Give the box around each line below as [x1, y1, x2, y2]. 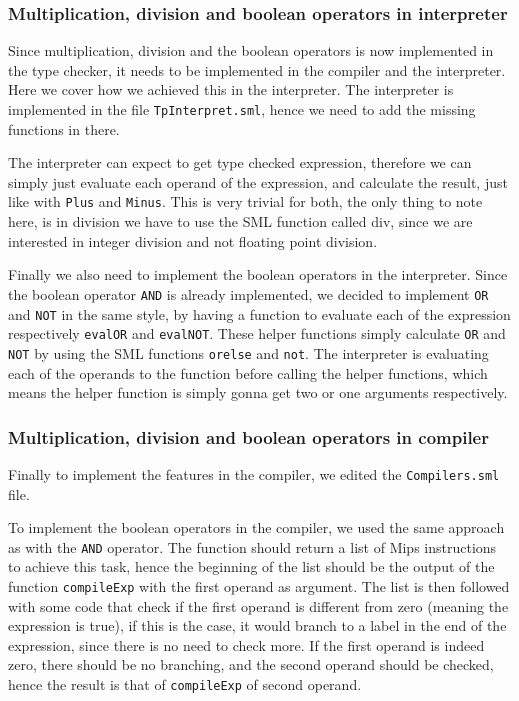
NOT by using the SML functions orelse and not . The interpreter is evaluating [8, 342, 489, 363]
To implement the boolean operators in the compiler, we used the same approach [8, 517, 505, 538]
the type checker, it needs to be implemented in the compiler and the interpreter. [8, 59, 506, 80]
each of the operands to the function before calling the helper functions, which [8, 362, 488, 383]
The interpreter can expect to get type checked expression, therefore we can [8, 152, 472, 173]
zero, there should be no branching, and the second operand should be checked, [8, 654, 494, 675]
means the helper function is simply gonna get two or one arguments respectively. [8, 382, 508, 403]
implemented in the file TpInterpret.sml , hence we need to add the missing [8, 99, 476, 119]
